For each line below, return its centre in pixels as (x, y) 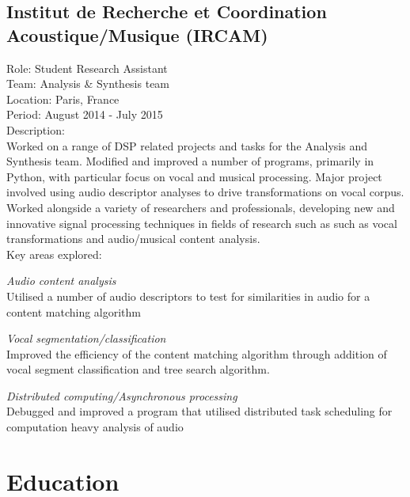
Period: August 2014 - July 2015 (85, 114)
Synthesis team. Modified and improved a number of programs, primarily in (190, 161)
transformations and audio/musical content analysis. (133, 239)
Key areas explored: (54, 254)
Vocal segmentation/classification (86, 338)
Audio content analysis (61, 281)
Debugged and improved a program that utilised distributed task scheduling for (199, 411)
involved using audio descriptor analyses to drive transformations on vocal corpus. (205, 192)
